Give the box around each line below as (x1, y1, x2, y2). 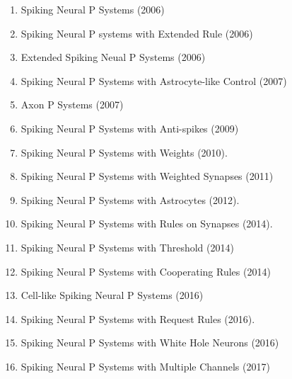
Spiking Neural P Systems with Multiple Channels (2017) (21, 358, 270, 373)
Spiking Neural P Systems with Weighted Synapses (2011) (21, 169, 274, 183)
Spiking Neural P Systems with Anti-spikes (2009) (21, 120, 239, 135)
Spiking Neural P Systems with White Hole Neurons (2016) (21, 335, 279, 350)
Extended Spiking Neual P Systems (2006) (21, 50, 206, 64)
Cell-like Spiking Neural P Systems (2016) (21, 288, 204, 302)
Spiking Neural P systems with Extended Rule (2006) (21, 26, 253, 40)
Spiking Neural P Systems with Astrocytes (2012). (21, 192, 240, 207)
